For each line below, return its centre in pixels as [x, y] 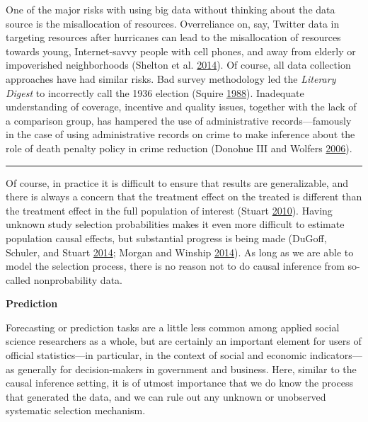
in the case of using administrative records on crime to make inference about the [180, 134]
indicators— [336, 355]
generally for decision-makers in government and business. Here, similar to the [187, 369]
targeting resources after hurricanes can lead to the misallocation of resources [173, 37]
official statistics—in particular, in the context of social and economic [156, 355]
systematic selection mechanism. [76, 410]
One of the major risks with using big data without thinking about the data [171, 9]
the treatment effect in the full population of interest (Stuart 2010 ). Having [169, 210]
